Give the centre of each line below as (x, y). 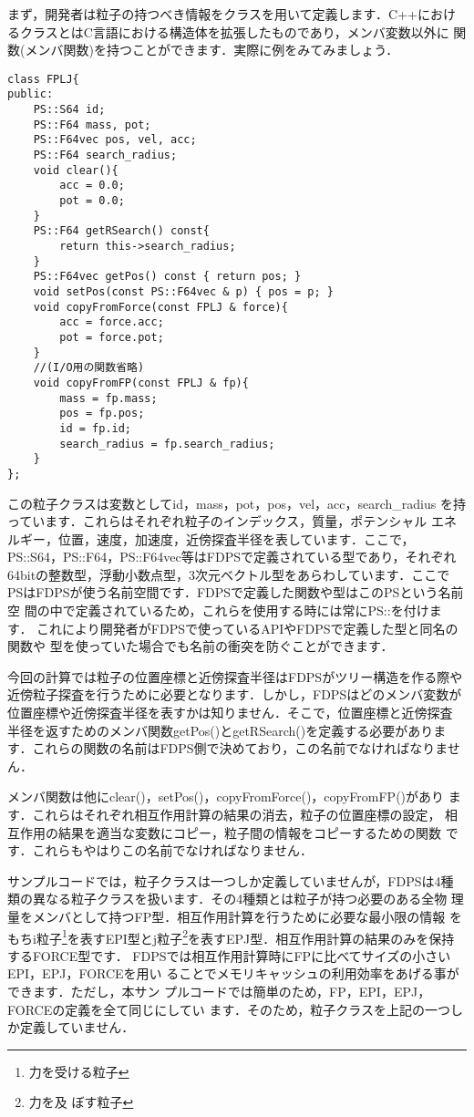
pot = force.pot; (112, 337)
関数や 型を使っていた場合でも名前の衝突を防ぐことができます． (201, 646)
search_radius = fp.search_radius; (167, 444)
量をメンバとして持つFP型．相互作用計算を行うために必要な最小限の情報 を (235, 916)
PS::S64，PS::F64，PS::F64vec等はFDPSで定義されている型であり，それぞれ (232, 557)
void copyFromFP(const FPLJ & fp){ (141, 383)
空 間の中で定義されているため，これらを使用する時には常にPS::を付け (218, 610)
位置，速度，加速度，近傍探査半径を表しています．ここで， (236, 538)
